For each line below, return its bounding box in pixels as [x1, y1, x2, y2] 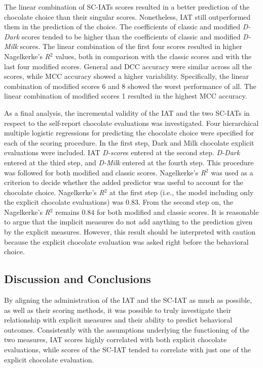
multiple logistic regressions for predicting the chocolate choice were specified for [4, 127, 254, 138]
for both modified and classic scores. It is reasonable [96, 206, 259, 217]
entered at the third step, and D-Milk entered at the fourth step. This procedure [4, 157, 254, 167]
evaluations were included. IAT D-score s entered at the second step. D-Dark [4, 147, 240, 158]
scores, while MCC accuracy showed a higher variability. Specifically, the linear [4, 71, 249, 81]
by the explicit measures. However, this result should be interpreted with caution [4, 226, 256, 237]
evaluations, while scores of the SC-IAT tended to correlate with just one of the [4, 344, 251, 355]
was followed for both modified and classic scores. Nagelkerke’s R [4, 167, 206, 177]
